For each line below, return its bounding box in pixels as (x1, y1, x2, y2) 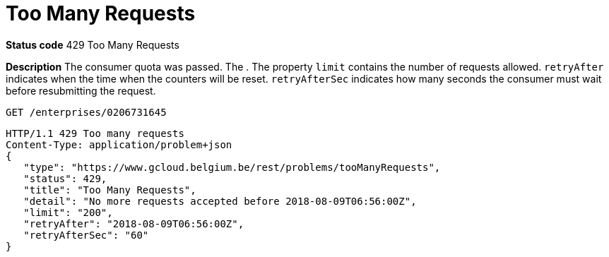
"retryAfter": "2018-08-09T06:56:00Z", (23, 217, 244, 229)
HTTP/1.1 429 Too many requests (6, 127, 184, 139)
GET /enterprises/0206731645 (6, 106, 167, 118)
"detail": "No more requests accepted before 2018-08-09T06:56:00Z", (23, 195, 417, 207)
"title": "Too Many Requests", (23, 184, 196, 196)
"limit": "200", (23, 206, 113, 218)
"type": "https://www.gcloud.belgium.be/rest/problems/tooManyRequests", (23, 161, 441, 173)
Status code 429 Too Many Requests (6, 38, 179, 51)
